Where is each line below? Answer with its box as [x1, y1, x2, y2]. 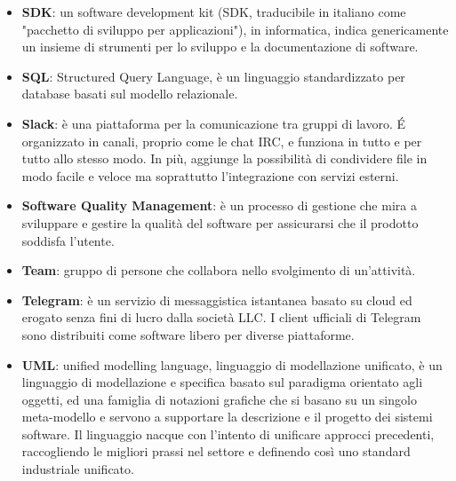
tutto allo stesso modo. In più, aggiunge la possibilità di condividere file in [21, 149, 428, 168]
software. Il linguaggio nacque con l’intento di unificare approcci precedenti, [21, 424, 435, 443]
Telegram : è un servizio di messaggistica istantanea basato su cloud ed [21, 290, 412, 309]
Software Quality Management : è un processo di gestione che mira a [21, 196, 417, 215]
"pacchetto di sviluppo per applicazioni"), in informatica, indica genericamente [21, 20, 449, 38]
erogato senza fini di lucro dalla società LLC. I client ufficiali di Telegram [21, 308, 421, 327]
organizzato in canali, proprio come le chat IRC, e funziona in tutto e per [21, 131, 422, 150]
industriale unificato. [21, 460, 134, 478]
